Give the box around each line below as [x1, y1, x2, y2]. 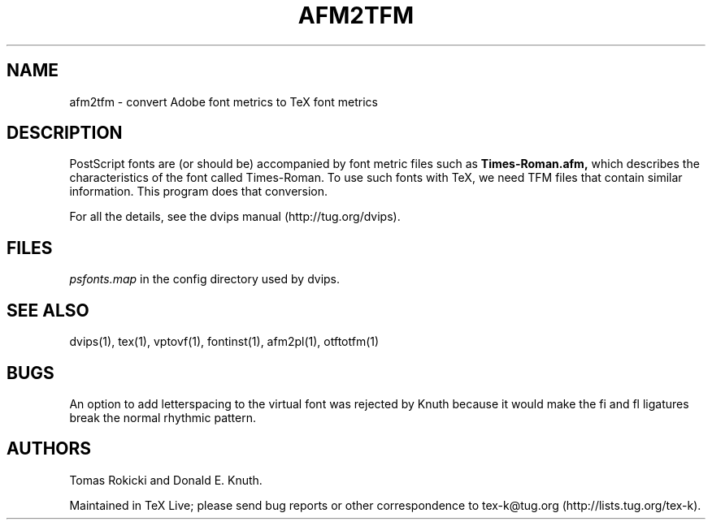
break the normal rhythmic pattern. [69, 410, 256, 425]
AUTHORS [7, 438, 92, 459]
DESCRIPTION [7, 123, 123, 144]
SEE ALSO [7, 300, 89, 321]
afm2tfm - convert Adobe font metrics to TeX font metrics [69, 94, 378, 109]
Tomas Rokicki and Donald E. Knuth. [69, 472, 263, 487]
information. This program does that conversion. [69, 184, 328, 199]
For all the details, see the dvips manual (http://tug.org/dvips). [69, 209, 401, 224]
